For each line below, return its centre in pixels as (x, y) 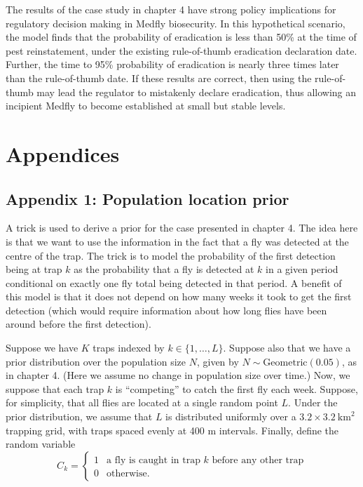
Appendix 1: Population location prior (148, 198)
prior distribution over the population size (96, 361)
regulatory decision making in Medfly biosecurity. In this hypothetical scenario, (176, 23)
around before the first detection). (78, 324)
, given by (218, 361)
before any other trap (258, 460)
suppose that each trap (55, 388)
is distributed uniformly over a (231, 416)
